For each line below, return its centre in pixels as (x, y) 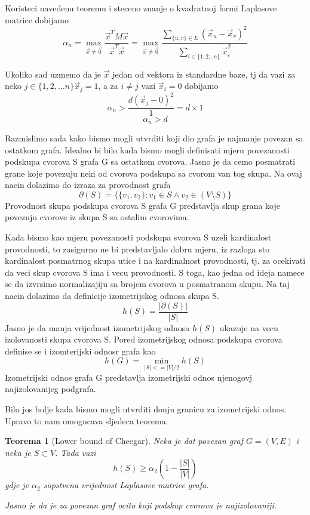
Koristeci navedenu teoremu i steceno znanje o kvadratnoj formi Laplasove (141, 8)
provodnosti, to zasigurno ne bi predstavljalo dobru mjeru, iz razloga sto (137, 249)
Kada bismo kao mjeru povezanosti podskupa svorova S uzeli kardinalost (138, 237)
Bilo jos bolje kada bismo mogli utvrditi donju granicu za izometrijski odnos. (146, 408)
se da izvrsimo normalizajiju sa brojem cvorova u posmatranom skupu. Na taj (147, 284)
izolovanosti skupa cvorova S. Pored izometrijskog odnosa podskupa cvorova (144, 339)
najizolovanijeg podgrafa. (50, 389)
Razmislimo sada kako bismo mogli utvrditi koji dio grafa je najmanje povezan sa (154, 138)
